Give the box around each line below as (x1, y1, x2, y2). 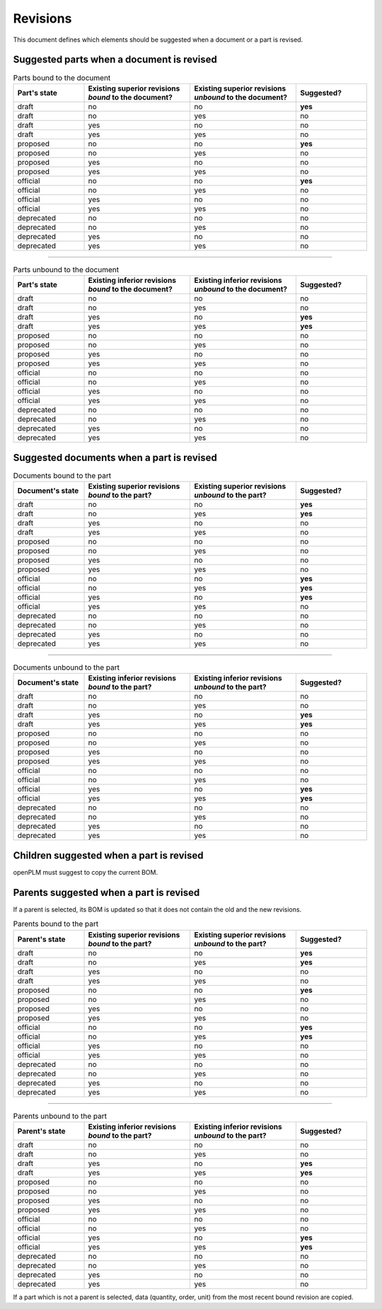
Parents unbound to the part (13, 1111, 108, 1121)
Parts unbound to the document (13, 265, 120, 275)
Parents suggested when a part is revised (13, 886, 200, 898)
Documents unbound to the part (13, 663, 120, 673)
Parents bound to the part (13, 919, 99, 929)
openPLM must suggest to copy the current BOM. (13, 868, 158, 876)
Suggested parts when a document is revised (13, 54, 217, 66)
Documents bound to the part (13, 470, 112, 480)
